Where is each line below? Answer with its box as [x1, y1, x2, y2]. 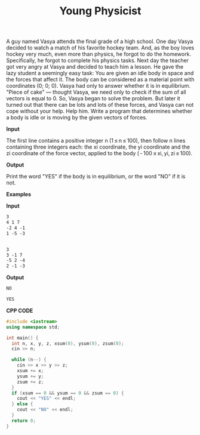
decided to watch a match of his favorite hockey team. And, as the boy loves [6, 44, 195, 51]
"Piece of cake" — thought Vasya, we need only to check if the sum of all [6, 88, 186, 96]
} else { [11, 401, 33, 407]
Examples [6, 191, 32, 198]
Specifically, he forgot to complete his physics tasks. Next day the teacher [6, 57, 189, 64]
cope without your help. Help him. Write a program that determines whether [6, 107, 193, 115]
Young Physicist [59, 4, 141, 18]
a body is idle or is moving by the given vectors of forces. [6, 114, 147, 121]
